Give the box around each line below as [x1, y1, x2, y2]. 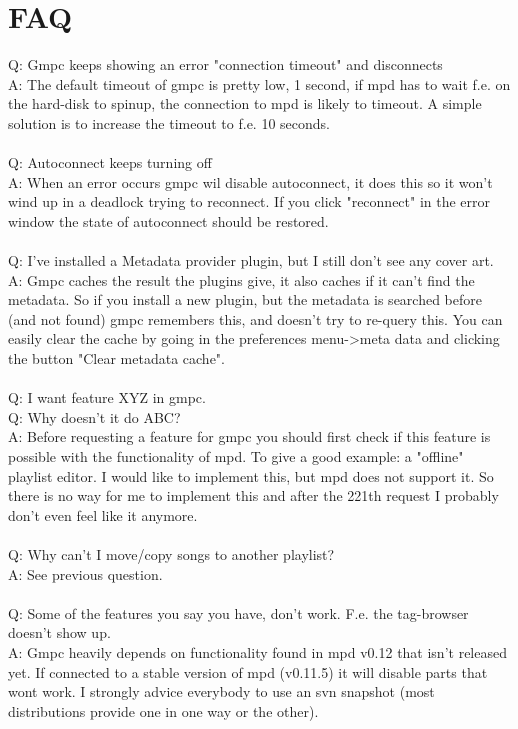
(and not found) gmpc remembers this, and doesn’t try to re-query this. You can [8, 308, 503, 329]
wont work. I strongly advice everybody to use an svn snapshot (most [8, 681, 435, 702]
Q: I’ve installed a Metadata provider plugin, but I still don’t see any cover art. [8, 250, 494, 271]
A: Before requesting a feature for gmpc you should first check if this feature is [8, 426, 491, 447]
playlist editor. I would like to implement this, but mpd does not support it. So [8, 465, 494, 486]
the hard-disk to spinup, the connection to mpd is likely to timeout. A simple [8, 93, 482, 114]
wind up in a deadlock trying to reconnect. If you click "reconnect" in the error [8, 191, 491, 212]
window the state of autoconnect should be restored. [8, 210, 329, 231]
